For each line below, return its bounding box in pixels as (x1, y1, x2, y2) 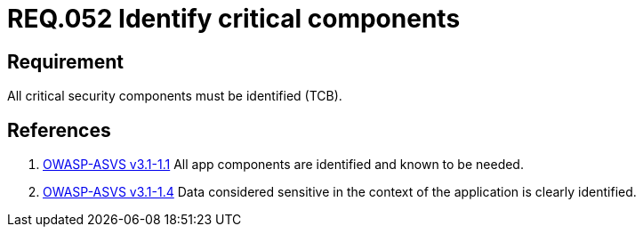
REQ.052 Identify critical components (7, 4, 461, 34)
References (7, 118, 111, 141)
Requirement (7, 50, 125, 73)
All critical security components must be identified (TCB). (7, 88, 342, 104)
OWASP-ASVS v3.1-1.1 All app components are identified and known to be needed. (43, 157, 524, 173)
